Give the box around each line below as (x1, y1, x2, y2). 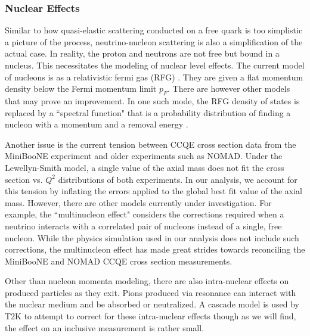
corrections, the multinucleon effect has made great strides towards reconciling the (5, 243, 305, 256)
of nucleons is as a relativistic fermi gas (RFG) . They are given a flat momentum (5, 70, 303, 83)
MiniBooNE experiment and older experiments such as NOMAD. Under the (5, 150, 283, 162)
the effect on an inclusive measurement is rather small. (5, 321, 204, 334)
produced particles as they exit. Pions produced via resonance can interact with (5, 286, 296, 298)
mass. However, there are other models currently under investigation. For (5, 196, 272, 209)
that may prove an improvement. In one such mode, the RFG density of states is (5, 94, 300, 107)
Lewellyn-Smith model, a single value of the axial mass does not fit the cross (5, 161, 284, 173)
